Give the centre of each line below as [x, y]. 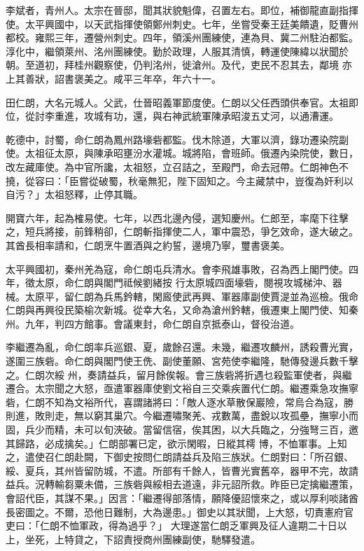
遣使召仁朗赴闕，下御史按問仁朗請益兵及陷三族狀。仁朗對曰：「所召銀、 [189, 457]
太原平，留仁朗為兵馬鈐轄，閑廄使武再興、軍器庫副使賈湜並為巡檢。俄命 [191, 296]
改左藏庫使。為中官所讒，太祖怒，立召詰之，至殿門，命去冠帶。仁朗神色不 [177, 166]
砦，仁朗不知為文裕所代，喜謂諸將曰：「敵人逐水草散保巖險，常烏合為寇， [175, 402]
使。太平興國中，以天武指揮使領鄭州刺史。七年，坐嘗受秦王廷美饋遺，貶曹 [177, 23]
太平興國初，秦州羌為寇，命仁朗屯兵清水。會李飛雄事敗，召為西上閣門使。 [177, 268]
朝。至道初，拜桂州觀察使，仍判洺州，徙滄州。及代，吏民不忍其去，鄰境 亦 [179, 65]
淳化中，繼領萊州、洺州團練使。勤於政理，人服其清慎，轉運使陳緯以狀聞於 [177, 51]
